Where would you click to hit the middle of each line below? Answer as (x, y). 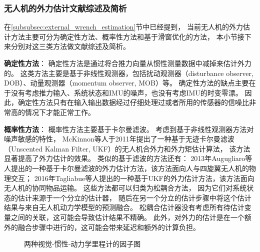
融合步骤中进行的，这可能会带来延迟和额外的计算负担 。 (109, 227)
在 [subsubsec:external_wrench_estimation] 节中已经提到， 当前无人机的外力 (123, 27)
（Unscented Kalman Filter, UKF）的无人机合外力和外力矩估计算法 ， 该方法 (127, 148)
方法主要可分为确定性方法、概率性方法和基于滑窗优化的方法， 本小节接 (127, 36)
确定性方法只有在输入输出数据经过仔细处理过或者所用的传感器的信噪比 (133, 102)
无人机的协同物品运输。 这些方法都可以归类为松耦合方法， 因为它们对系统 (125, 188)
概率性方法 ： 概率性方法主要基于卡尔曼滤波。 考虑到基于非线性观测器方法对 (129, 129)
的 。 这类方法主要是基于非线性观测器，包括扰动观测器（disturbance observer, (129, 73)
